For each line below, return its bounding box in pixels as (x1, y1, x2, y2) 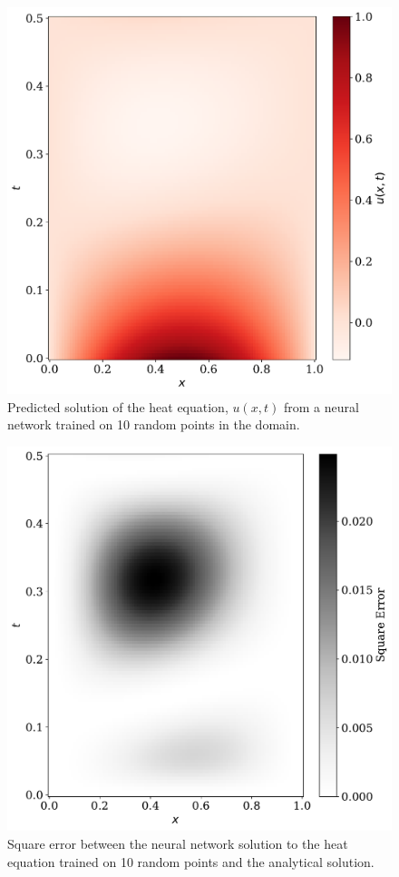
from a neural (283, 397, 359, 416)
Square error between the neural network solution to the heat (7, 834, 348, 853)
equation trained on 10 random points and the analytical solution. (7, 852, 375, 871)
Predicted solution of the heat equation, (7, 397, 229, 416)
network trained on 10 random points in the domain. (7, 415, 300, 434)
